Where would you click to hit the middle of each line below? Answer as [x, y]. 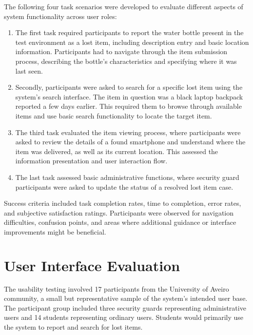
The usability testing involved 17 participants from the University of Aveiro [117, 288]
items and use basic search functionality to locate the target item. [114, 115]
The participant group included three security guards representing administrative [125, 307]
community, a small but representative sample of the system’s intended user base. [126, 298]
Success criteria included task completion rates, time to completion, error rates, [123, 203]
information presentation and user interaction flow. [91, 161]
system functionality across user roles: [60, 16]
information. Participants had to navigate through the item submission [121, 51]
